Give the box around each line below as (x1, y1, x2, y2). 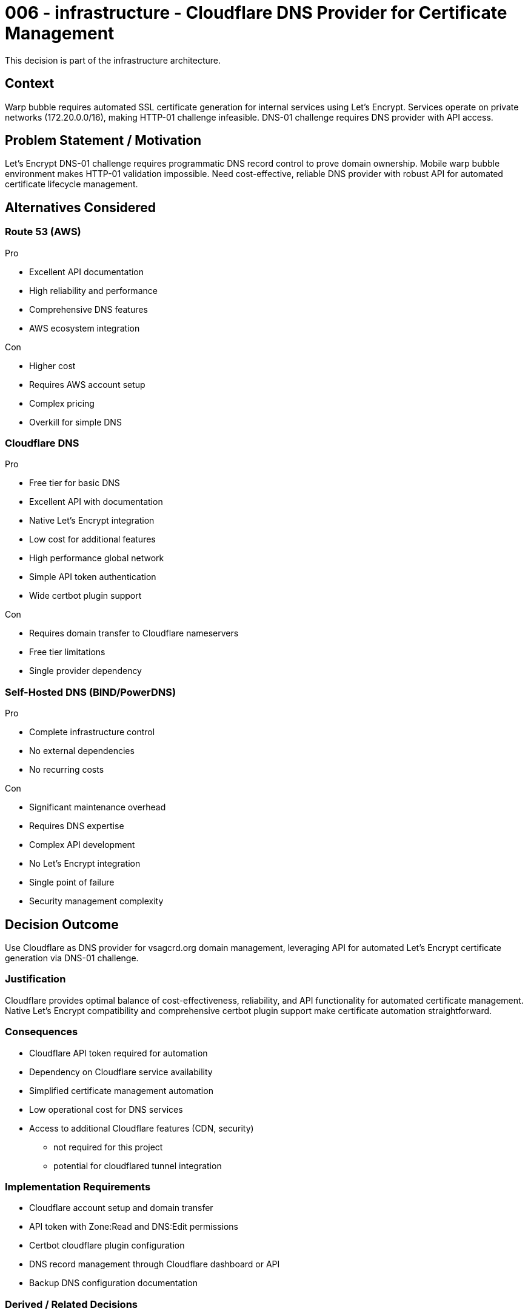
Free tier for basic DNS (29, 478, 120, 489)
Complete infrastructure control (29, 727, 155, 738)
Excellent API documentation (29, 266, 144, 277)
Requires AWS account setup (29, 379, 145, 390)
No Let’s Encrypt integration (29, 858, 141, 869)
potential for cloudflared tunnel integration (53, 1160, 222, 1171)
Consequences (5, 1026, 78, 1038)
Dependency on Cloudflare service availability (29, 1066, 213, 1077)
